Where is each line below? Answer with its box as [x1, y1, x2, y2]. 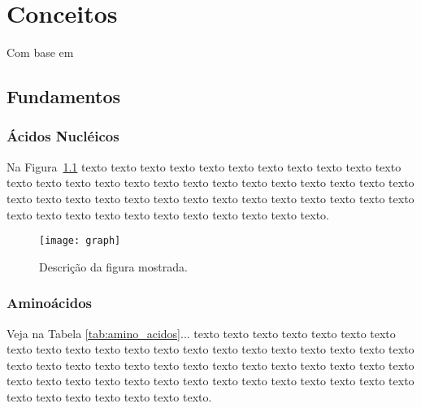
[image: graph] [39, 235, 121, 247]
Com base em [7, 44, 74, 61]
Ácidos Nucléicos [7, 126, 119, 146]
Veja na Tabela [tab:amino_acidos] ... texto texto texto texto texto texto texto [7, 324, 396, 341]
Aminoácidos [7, 293, 92, 313]
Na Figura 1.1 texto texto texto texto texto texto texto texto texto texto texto [7, 158, 401, 175]
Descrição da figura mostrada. [39, 258, 188, 275]
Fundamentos [7, 84, 121, 109]
